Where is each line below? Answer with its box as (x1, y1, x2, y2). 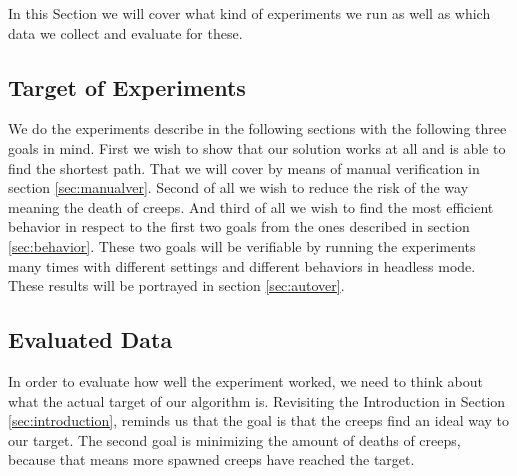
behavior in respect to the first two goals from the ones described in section (8, 216, 470, 237)
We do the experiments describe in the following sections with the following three (8, 118, 507, 139)
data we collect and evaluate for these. (8, 22, 243, 43)
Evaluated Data (8, 324, 173, 355)
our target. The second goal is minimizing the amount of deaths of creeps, (8, 429, 461, 450)
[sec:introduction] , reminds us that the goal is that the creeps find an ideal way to (8, 410, 510, 431)
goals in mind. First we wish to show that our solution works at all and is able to (8, 137, 506, 158)
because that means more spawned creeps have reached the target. (8, 449, 415, 470)
